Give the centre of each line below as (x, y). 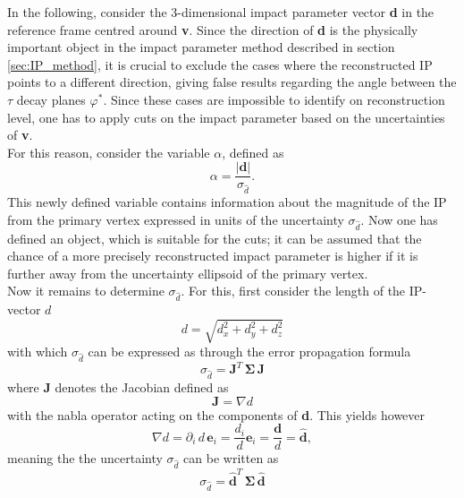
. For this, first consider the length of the (293, 291)
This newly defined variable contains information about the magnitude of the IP (227, 202)
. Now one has (399, 219)
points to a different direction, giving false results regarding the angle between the (232, 82)
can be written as (231, 458)
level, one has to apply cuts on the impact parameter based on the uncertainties (226, 117)
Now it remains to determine (86, 291)
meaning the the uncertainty (85, 458)
